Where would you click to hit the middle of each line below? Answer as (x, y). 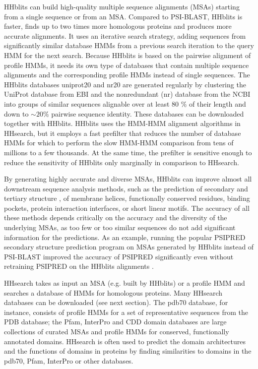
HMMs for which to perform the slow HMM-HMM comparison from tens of (119, 143)
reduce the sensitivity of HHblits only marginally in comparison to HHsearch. (122, 162)
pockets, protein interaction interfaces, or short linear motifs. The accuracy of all (127, 208)
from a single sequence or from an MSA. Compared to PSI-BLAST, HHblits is (123, 16)
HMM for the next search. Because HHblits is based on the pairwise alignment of (128, 55)
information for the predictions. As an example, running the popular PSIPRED (125, 237)
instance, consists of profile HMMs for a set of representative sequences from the (126, 312)
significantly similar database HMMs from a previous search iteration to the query (129, 45)
